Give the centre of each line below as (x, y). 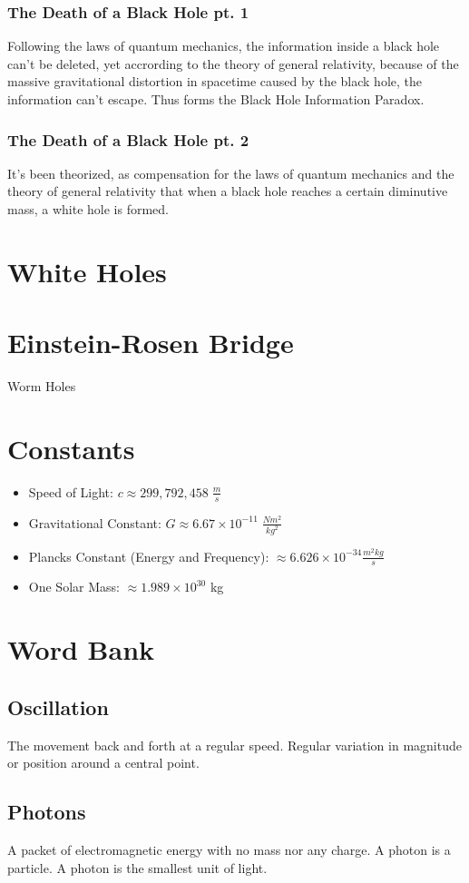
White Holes (87, 271)
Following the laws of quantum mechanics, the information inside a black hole (224, 46)
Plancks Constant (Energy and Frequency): (149, 556)
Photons (47, 812)
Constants (71, 448)
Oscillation (58, 706)
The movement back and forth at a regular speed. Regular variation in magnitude (234, 745)
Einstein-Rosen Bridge (151, 343)
